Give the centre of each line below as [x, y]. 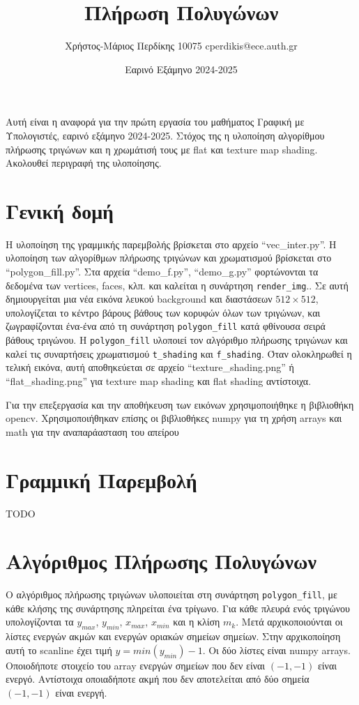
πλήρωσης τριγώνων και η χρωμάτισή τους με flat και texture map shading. [162, 149]
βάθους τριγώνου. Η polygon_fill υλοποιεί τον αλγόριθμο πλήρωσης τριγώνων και [177, 340]
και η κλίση [197, 622]
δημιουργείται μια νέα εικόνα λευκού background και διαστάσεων [139, 299]
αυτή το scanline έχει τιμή [59, 650]
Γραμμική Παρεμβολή [101, 479]
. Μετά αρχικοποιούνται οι [289, 622]
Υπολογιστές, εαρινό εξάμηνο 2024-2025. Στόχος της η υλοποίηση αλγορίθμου [165, 135]
